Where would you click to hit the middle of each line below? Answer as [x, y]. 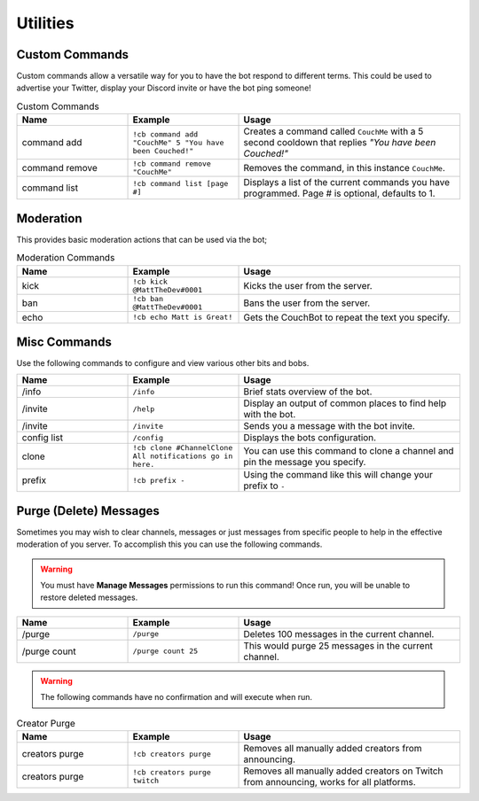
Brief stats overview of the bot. [308, 392]
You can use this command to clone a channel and [349, 450]
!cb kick [150, 281]
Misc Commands [64, 342]
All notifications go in [183, 456]
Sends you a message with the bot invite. [330, 426]
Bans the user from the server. [307, 303]
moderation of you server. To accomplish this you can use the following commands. [169, 544]
